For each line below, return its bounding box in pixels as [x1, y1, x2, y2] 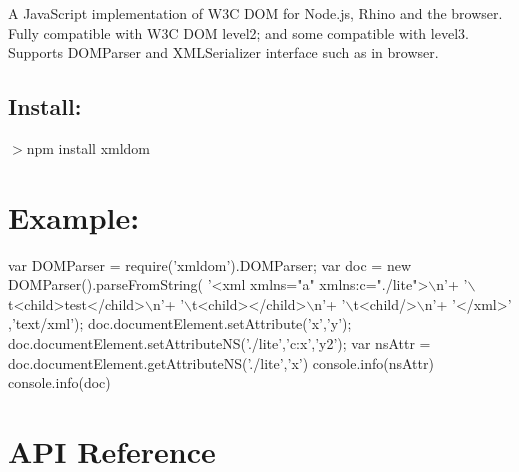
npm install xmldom [26, 137, 151, 158]
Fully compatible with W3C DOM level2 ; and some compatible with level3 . [8, 22, 469, 43]
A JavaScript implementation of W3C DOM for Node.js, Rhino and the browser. [8, 3, 503, 23]
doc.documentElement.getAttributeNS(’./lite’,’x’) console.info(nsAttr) [8, 352, 434, 373]
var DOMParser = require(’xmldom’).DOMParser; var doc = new [8, 254, 411, 275]
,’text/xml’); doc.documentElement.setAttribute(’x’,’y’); [8, 313, 352, 334]
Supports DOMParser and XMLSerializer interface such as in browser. [8, 42, 439, 63]
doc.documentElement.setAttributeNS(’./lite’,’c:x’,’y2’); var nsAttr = [8, 333, 431, 354]
